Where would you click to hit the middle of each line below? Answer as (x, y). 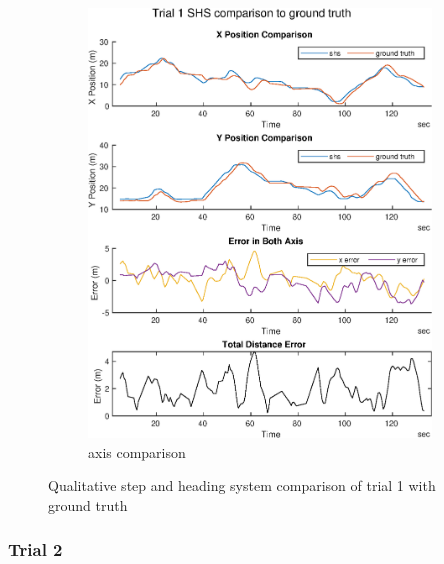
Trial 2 (35, 549)
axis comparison (137, 451)
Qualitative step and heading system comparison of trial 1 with (242, 485)
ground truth (88, 504)
